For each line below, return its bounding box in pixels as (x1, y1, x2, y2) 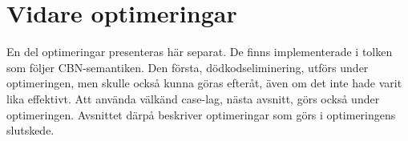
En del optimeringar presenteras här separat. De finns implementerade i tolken (6, 43, 393, 60)
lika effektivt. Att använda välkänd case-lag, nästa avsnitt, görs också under (6, 90, 380, 107)
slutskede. (6, 122, 55, 139)
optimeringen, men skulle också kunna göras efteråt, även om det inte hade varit (6, 75, 402, 91)
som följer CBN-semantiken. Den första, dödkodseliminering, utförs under (6, 58, 369, 75)
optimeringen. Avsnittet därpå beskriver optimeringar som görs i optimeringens (6, 106, 396, 123)
